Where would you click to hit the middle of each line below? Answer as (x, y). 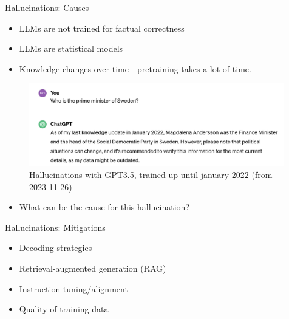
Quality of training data (64, 309)
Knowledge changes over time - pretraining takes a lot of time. (135, 68)
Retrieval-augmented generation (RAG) (93, 268)
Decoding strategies (56, 248)
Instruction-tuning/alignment (73, 288)
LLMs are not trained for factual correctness (102, 28)
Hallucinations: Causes (47, 7)
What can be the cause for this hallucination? (104, 207)
